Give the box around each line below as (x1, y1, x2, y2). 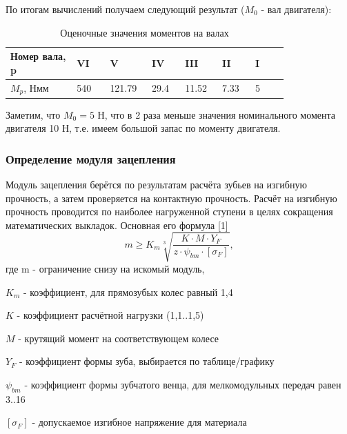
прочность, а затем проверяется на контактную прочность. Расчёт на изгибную (6, 190, 337, 205)
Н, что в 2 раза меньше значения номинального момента (97, 107, 336, 121)
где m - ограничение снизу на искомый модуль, (6, 261, 205, 275)
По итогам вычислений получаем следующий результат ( (6, 2, 245, 16)
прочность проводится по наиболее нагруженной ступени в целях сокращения (6, 204, 333, 219)
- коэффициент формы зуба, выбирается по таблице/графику (19, 354, 275, 368)
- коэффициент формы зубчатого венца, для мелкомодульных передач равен (24, 377, 341, 391)
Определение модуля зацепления (6, 150, 176, 167)
